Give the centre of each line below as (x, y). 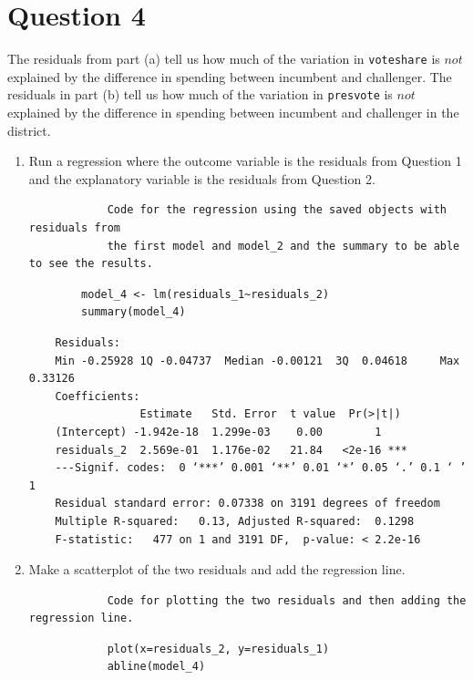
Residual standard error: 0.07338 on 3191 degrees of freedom (247, 504)
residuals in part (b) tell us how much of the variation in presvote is (200, 94)
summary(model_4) (134, 312)
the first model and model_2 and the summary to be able (283, 246)
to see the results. (91, 264)
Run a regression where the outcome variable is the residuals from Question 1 (245, 161)
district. (29, 130)
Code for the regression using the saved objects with (277, 210)
